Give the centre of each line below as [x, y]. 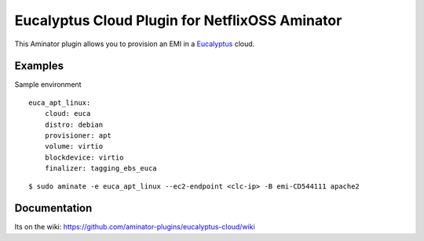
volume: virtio [74, 146]
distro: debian [74, 124]
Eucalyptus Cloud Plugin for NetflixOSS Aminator [178, 20]
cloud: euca [68, 114]
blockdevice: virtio [84, 157]
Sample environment [48, 85]
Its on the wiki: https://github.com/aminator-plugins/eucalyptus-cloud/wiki [135, 227]
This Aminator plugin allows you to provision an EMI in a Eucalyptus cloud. [135, 44]
